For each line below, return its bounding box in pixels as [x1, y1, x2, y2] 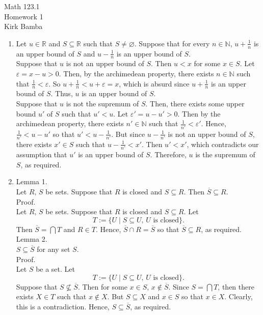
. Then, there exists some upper [145, 98, 245, 109]
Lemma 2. [16, 234, 47, 244]
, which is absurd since [119, 78, 190, 89]
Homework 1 [4, 11, 43, 21]
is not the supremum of [66, 98, 139, 109]
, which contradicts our [187, 138, 259, 149]
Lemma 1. [16, 176, 47, 187]
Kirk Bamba [4, 21, 43, 32]
